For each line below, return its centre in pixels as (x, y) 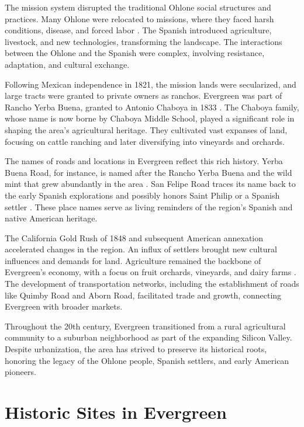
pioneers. (20, 372)
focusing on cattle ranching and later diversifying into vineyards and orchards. (145, 141)
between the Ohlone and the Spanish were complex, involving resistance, (135, 53)
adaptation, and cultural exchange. (67, 64)
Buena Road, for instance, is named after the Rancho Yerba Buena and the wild (148, 172)
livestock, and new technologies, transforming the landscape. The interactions (144, 41)
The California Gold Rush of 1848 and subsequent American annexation (134, 237)
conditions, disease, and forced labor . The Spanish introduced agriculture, (138, 30)
